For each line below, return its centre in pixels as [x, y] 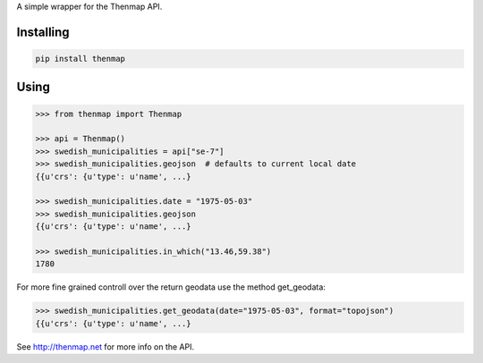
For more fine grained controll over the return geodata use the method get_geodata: [171, 287]
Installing [43, 32]
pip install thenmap [80, 59]
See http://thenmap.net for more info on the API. [106, 346]
